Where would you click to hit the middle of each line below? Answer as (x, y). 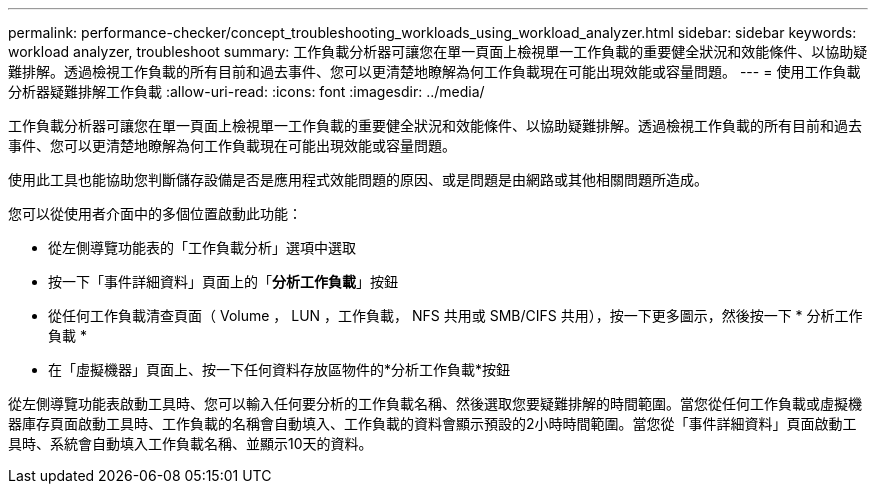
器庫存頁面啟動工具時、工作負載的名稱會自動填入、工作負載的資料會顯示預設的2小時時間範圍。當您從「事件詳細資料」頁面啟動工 (432, 423)
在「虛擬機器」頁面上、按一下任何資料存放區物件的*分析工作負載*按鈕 (279, 369)
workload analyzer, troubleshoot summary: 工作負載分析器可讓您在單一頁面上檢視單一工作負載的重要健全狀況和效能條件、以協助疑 (438, 51)
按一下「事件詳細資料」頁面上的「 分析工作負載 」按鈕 (223, 281)
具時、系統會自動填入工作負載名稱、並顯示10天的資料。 (190, 443)
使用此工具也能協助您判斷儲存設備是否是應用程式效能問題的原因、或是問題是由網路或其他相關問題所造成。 (358, 179)
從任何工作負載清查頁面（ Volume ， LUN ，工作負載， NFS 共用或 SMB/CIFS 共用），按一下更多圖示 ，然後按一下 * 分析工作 (455, 315)
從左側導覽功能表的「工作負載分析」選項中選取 (202, 247)
